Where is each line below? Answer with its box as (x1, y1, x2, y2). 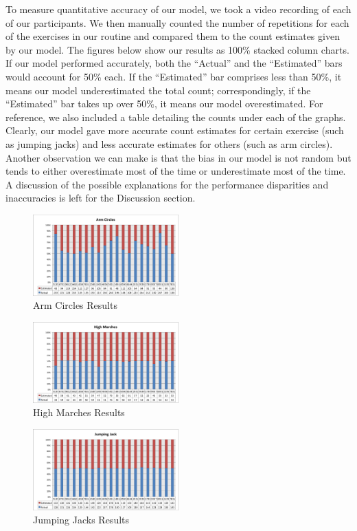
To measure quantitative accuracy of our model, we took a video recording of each (5, 2, 352, 16)
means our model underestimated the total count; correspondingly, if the (5, 83, 311, 97)
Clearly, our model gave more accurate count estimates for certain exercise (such (5, 123, 344, 138)
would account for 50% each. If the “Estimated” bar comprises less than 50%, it (5, 69, 342, 83)
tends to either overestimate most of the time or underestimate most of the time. (5, 164, 346, 178)
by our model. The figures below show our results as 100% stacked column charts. (5, 42, 349, 56)
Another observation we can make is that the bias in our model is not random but (5, 150, 352, 164)
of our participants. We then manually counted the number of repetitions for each (5, 15, 349, 30)
